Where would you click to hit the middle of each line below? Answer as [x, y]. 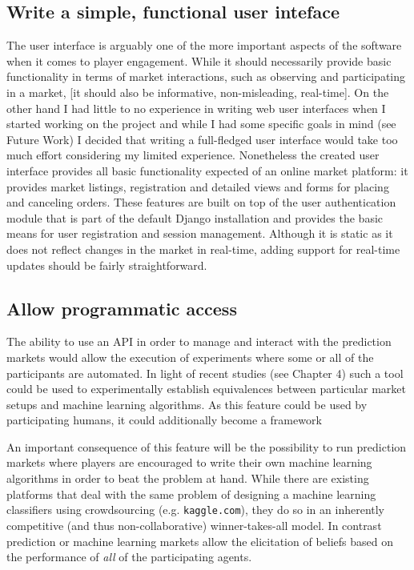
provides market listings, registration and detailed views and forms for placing [198, 186]
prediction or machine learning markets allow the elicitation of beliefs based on [200, 541]
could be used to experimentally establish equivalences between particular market [206, 389]
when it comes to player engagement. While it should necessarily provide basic [199, 60]
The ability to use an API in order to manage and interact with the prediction [199, 341]
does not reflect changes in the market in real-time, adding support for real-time [203, 249]
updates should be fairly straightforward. [107, 265]
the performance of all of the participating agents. [129, 557]
